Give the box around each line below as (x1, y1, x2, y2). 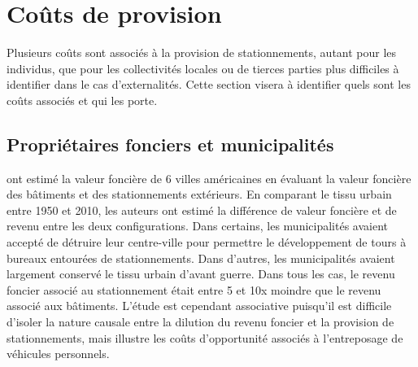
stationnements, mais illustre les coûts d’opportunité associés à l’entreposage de (7, 329, 403, 346)
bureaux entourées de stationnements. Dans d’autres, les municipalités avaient (7, 249, 395, 266)
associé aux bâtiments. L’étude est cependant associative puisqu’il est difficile (7, 297, 392, 314)
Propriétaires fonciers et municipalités (7, 131, 334, 156)
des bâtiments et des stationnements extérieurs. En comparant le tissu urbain (7, 186, 392, 203)
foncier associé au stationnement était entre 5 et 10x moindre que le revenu (7, 281, 381, 298)
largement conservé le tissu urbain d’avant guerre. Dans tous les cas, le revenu (7, 265, 395, 282)
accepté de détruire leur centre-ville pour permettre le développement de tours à (7, 234, 407, 251)
